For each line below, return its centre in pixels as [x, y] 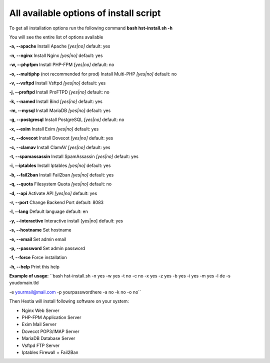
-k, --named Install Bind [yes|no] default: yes [56, 101]
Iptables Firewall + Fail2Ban [50, 352]
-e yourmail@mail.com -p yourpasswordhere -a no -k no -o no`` [75, 292]
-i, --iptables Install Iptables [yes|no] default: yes [60, 165]
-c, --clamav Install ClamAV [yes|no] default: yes [60, 147]
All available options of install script [85, 13]
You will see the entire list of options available [56, 37]
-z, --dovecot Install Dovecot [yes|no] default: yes [61, 138]
